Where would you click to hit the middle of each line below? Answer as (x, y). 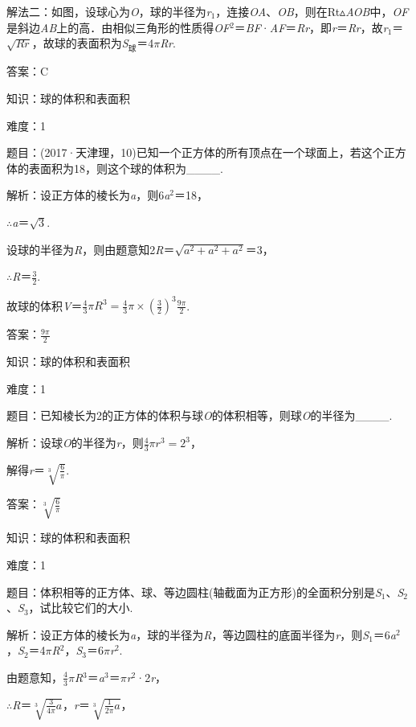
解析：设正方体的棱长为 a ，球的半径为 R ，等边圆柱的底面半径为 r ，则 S (188, 634)
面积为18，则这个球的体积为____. (131, 168)
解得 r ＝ (26, 469)
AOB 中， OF (377, 11)
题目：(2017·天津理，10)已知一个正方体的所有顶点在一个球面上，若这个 (195, 152)
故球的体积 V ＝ (45, 305)
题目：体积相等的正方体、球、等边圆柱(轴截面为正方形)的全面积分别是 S (194, 591)
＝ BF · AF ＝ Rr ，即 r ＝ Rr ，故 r (311, 27)
